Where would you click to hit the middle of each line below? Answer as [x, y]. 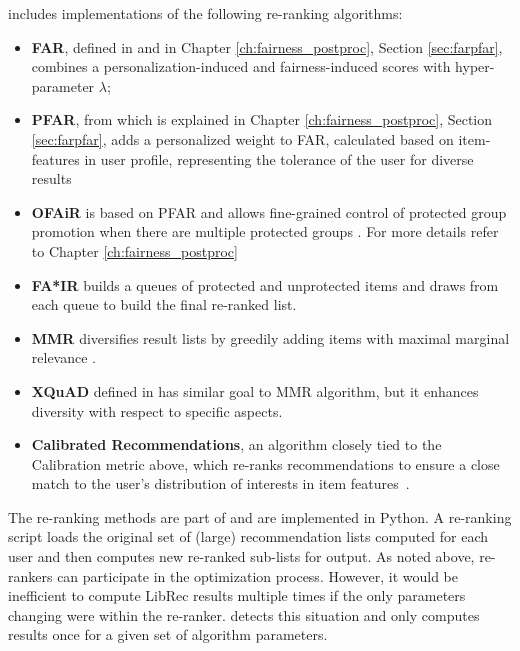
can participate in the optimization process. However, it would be [257, 575]
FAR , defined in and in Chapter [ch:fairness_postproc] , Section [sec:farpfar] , [267, 46]
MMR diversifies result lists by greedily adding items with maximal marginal [270, 337]
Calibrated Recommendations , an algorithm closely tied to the [236, 444]
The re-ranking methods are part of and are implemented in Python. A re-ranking [260, 516]
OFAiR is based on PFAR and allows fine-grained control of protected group [269, 211]
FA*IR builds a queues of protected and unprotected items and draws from [265, 284]
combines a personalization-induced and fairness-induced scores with [241, 66]
